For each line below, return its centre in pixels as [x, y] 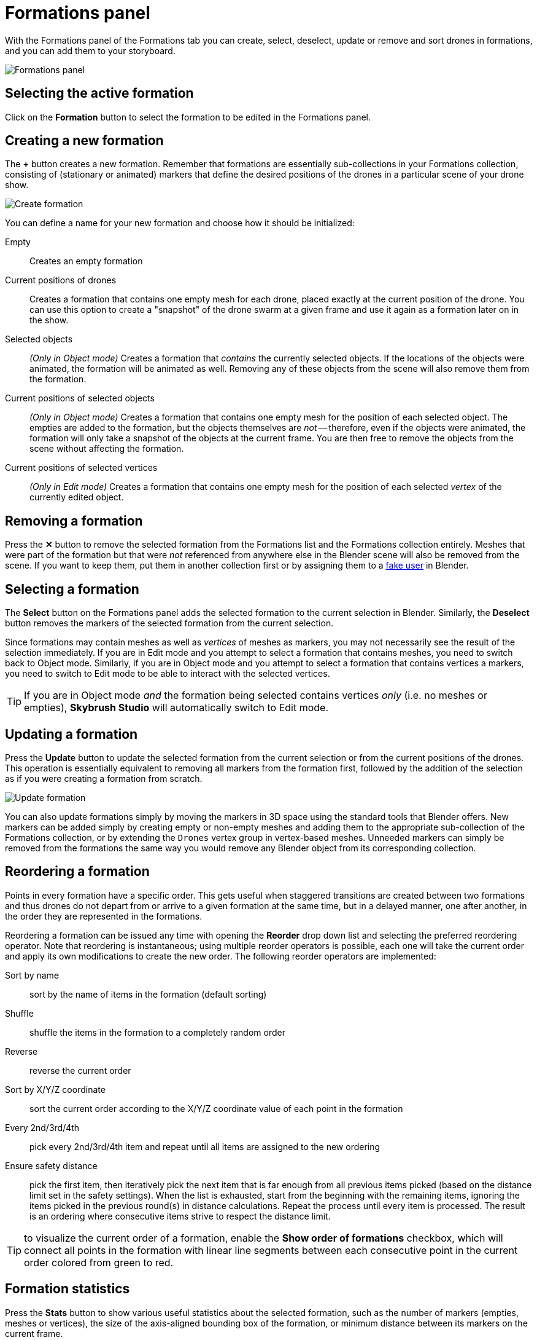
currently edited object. [77, 497]
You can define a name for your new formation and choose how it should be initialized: [180, 223]
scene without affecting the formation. [107, 449]
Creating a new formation [84, 141]
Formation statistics [68, 1289]
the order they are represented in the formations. [104, 916]
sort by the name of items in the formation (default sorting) [148, 994]
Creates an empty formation [86, 261]
